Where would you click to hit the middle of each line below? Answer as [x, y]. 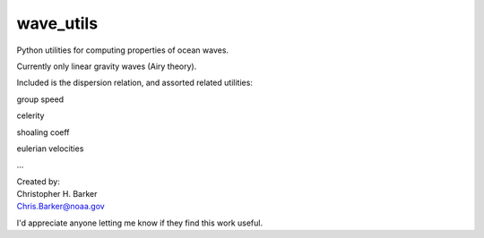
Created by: [38, 181]
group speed [40, 99]
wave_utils [57, 23]
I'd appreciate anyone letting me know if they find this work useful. [140, 223]
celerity [30, 115]
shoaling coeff [43, 132]
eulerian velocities [50, 149]
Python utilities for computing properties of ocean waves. [122, 50]
